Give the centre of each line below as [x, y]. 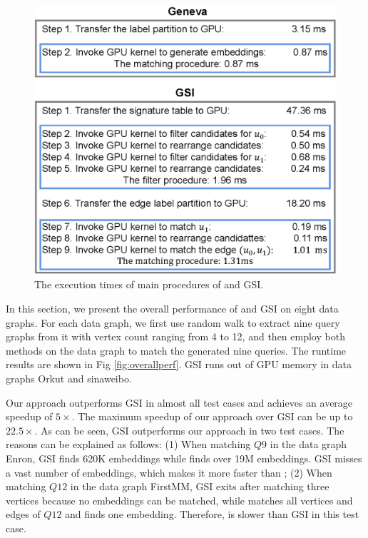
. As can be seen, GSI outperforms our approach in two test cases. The [189, 430]
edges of [23, 514]
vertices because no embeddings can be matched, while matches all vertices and [179, 500]
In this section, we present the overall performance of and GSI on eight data [172, 308]
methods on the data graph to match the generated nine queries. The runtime [176, 350]
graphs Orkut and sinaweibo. [69, 378]
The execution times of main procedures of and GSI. [149, 284]
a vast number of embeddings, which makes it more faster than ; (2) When [169, 472]
